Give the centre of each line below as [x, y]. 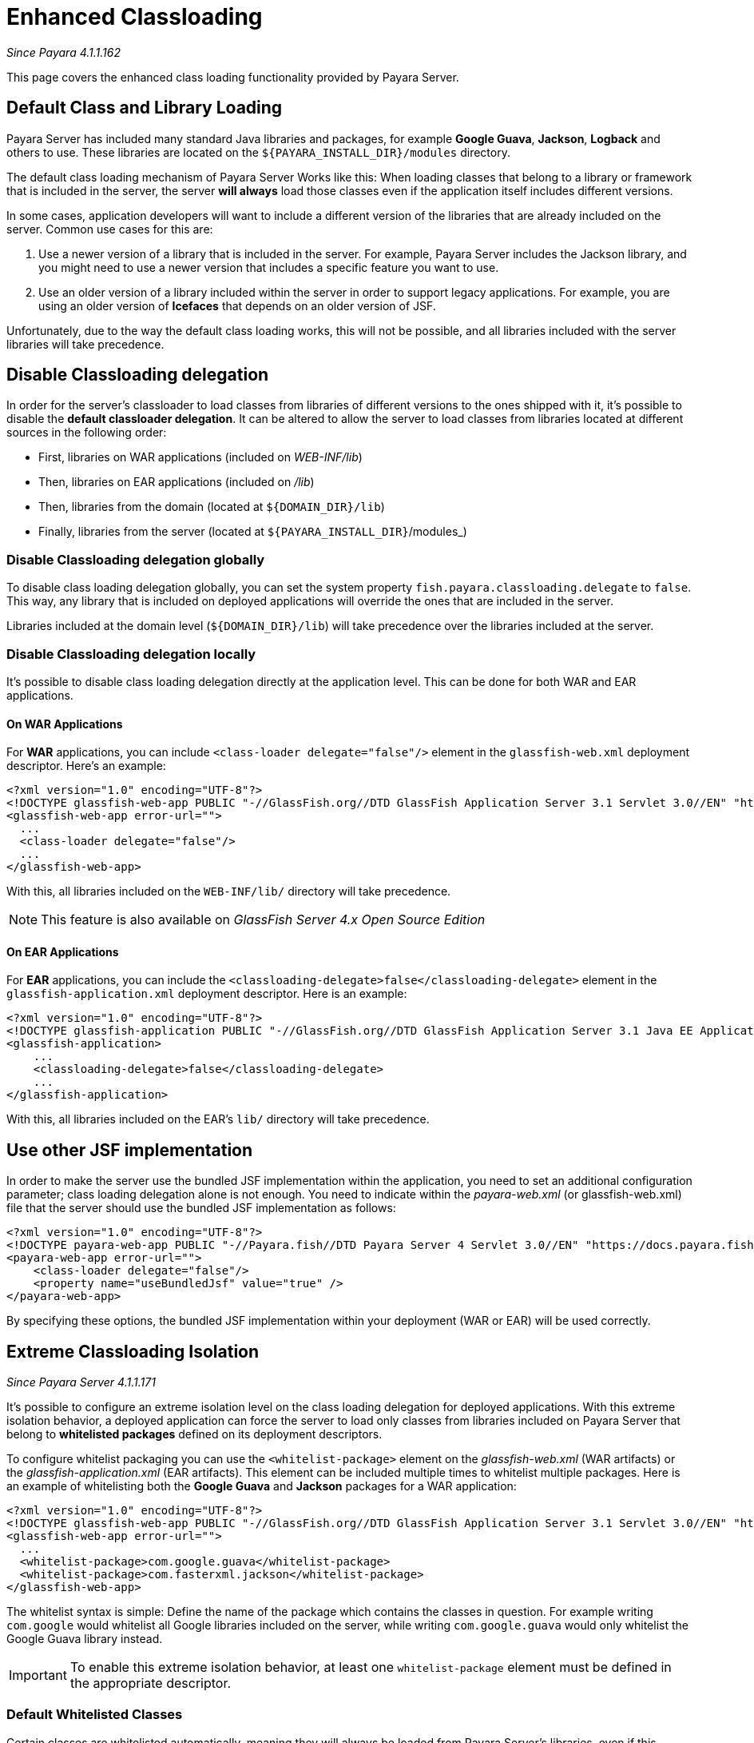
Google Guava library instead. [85, 1639]
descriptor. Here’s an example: [86, 766]
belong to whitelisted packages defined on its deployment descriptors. [194, 1434]
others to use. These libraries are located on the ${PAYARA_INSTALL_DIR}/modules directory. [258, 152]
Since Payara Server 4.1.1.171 [81, 1382]
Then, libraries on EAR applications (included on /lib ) [177, 482]
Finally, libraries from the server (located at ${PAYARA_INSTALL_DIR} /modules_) [253, 532]
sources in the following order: [87, 433]
